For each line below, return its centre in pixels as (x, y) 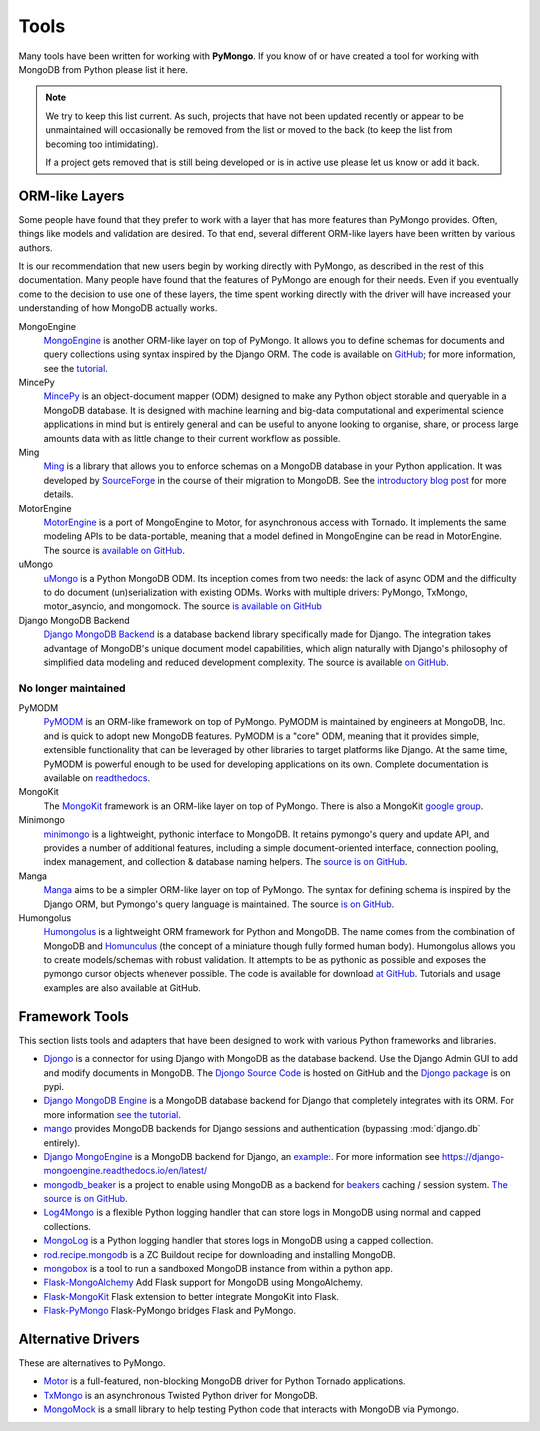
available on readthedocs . (97, 778)
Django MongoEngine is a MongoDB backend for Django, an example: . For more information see (241, 1156)
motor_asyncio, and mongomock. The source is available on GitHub (182, 606)
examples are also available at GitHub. (122, 987)
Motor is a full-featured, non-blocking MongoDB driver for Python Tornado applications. (224, 1381)
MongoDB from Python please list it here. (103, 69)
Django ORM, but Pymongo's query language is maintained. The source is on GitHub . (219, 904)
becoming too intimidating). (102, 144)
